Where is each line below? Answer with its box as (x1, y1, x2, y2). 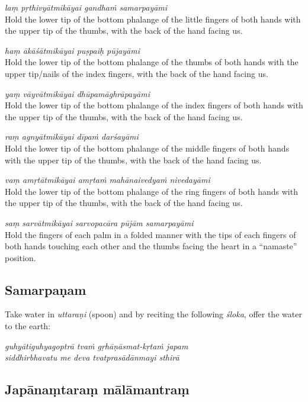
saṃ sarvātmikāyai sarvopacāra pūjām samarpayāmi (5, 216, 194, 229)
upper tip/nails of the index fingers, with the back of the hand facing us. (5, 67, 268, 79)
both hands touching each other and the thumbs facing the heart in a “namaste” (5, 240, 297, 252)
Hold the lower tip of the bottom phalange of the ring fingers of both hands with (5, 185, 298, 197)
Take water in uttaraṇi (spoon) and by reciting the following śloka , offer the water (5, 308, 302, 320)
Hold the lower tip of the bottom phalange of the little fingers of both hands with (5, 12, 301, 25)
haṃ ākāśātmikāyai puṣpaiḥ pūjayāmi (5, 44, 140, 56)
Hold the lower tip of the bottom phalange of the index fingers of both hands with (5, 99, 303, 111)
